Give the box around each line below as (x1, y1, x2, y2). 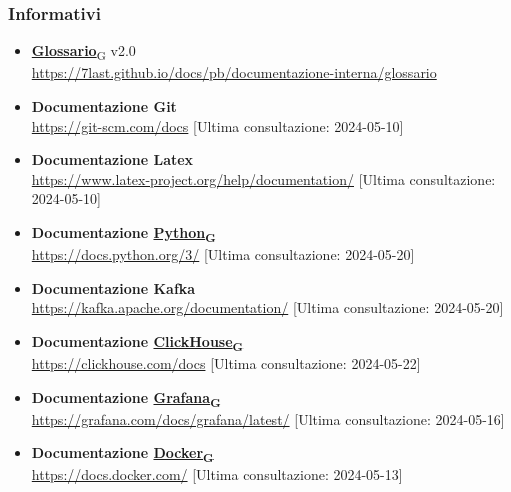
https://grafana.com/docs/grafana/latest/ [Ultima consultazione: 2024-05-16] (31, 408, 505, 429)
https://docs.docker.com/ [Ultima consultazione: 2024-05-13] (31, 464, 403, 485)
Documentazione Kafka (31, 277, 196, 298)
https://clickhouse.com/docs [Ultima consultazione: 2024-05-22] (31, 352, 421, 373)
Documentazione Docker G (31, 442, 214, 466)
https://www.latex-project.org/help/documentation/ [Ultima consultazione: (31, 168, 496, 189)
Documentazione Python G (31, 221, 216, 245)
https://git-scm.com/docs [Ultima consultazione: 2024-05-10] (31, 115, 404, 136)
